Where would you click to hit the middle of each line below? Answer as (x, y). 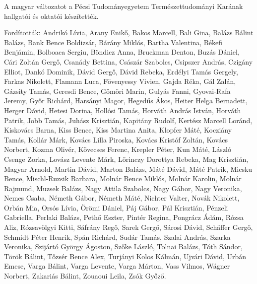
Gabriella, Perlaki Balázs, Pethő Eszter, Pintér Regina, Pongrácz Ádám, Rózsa (124, 217)
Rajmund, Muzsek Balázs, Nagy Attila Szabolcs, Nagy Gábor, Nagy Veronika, (123, 188)
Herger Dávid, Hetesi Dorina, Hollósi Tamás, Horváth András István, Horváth (123, 110)
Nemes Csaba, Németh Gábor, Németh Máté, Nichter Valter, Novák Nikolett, (122, 198)
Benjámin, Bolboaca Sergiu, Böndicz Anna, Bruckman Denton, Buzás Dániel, (122, 52)
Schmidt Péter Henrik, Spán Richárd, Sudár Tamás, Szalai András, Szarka (117, 237)
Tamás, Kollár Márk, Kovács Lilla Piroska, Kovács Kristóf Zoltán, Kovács (116, 139)
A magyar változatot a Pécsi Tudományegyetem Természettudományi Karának (124, 6)
